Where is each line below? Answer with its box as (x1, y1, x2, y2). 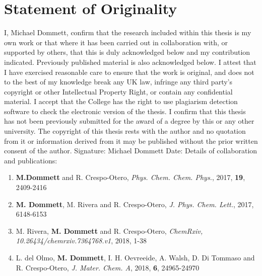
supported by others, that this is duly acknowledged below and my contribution (4, 47, 250, 57)
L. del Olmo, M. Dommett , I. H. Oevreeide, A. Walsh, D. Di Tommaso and (16, 252, 255, 262)
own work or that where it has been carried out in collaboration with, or (4, 37, 228, 47)
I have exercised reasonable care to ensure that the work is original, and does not (4, 66, 254, 77)
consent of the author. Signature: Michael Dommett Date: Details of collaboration (4, 145, 257, 156)
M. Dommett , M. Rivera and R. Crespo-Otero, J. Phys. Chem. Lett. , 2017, (16, 199, 254, 209)
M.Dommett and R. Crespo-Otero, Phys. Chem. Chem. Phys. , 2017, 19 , (16, 172, 245, 182)
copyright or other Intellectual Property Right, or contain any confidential (4, 86, 233, 97)
